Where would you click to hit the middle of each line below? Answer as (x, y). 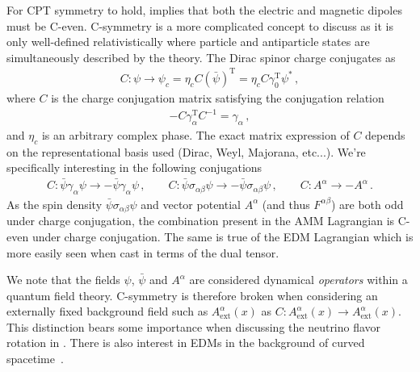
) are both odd (367, 204)
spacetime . (35, 359)
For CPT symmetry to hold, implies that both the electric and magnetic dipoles (204, 10)
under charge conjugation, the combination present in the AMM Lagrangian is (201, 221)
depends (385, 134)
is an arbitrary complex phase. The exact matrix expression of (195, 134)
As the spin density (55, 204)
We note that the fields (63, 280)
